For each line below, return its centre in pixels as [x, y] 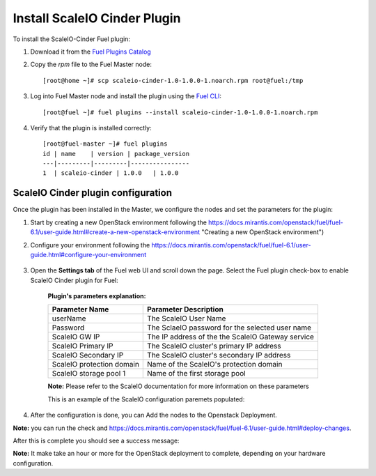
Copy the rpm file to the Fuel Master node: [91, 64]
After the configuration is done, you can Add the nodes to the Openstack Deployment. [154, 415]
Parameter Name [80, 309]
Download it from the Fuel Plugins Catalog [91, 52]
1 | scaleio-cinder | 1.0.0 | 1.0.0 [111, 173]
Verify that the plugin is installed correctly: [91, 128]
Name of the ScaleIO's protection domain [215, 364]
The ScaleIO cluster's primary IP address [214, 346]
